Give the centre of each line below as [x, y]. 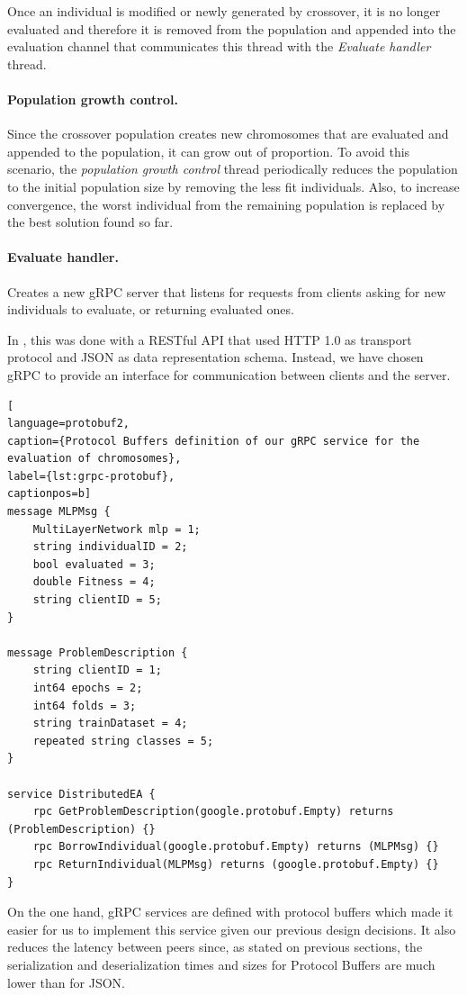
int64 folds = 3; [85, 706]
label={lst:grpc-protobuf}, [91, 476]
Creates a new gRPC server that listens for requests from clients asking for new [227, 291]
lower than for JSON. [66, 982]
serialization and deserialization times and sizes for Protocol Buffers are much [221, 964]
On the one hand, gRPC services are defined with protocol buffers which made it [230, 912]
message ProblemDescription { [98, 652]
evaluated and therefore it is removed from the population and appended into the [232, 28]
